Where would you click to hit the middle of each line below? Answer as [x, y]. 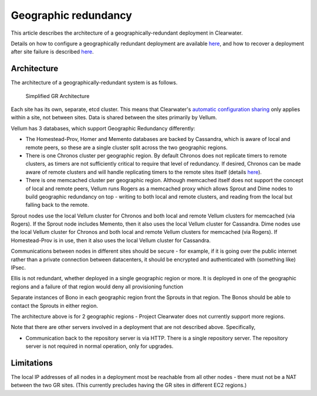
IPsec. [18, 268]
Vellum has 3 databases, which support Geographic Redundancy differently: [103, 128]
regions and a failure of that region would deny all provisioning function [97, 286]
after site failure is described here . [52, 52]
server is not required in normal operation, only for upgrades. [100, 346]
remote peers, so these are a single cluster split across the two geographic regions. [127, 147]
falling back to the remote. [57, 205]
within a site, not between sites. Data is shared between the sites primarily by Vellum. [114, 118]
